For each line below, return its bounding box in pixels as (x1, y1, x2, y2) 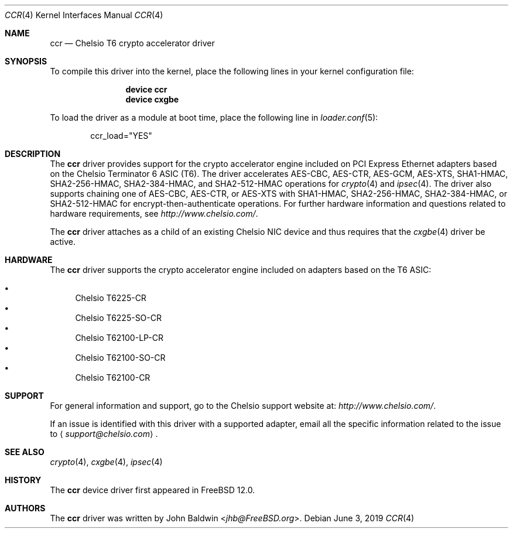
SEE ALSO (5, 447, 45, 457)
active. (50, 237, 76, 247)
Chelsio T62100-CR (75, 373, 151, 382)
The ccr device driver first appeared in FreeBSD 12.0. (50, 485, 255, 495)
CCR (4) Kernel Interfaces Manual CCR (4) (5, 10, 163, 20)
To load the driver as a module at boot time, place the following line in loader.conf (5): (50, 112, 378, 122)
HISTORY (5, 475, 42, 485)
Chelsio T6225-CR (75, 293, 146, 303)
